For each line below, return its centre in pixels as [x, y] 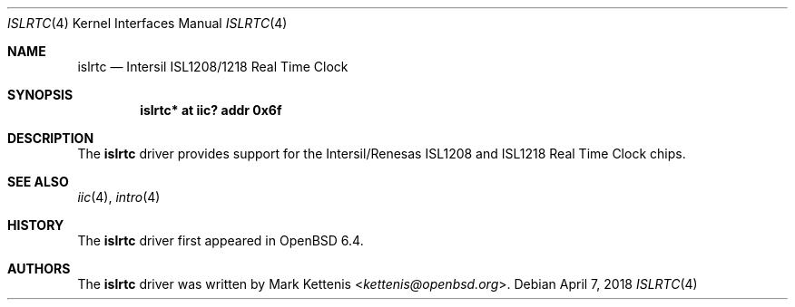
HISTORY [36, 225]
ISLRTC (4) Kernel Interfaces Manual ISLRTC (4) [147, 23]
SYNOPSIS [40, 95]
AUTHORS [39, 269]
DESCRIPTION [51, 138]
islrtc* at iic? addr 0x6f [211, 110]
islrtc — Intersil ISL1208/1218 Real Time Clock [213, 67]
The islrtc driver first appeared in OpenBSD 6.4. [221, 240]
